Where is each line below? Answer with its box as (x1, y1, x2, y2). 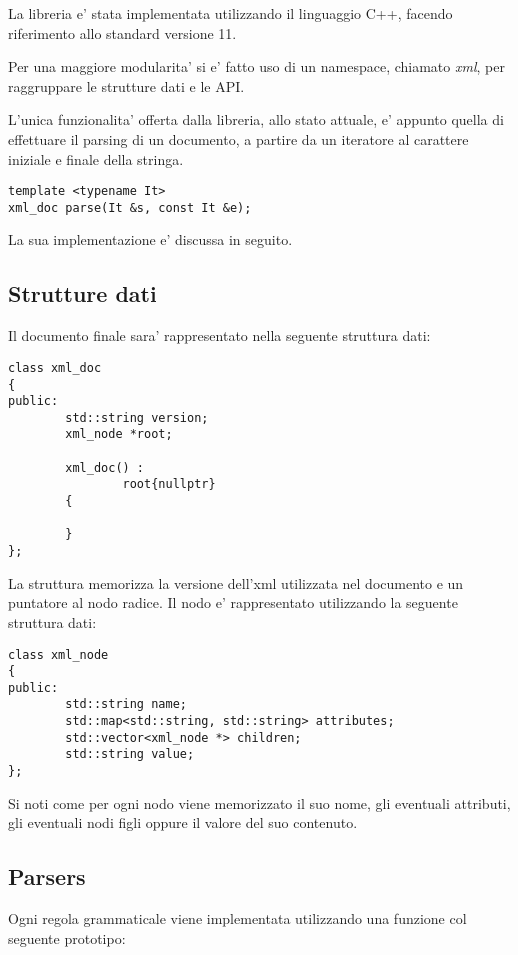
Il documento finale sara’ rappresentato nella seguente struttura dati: (8, 325, 431, 346)
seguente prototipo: (8, 927, 126, 948)
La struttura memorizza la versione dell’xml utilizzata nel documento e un (8, 572, 464, 593)
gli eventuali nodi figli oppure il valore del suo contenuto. (8, 812, 358, 833)
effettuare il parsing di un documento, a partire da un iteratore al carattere (8, 128, 469, 149)
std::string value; (65, 747, 195, 762)
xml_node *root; (65, 427, 173, 442)
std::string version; (65, 410, 209, 425)
